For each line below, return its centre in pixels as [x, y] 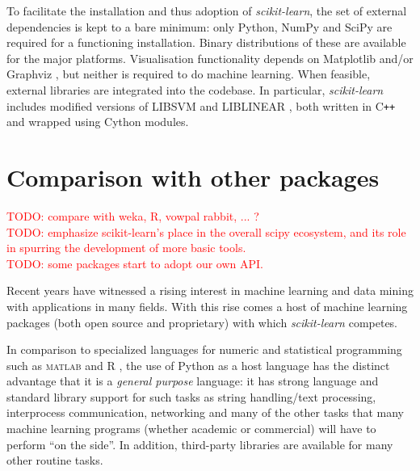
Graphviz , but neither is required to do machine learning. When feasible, [189, 74]
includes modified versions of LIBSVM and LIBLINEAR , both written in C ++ [201, 105]
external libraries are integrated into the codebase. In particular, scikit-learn [195, 89]
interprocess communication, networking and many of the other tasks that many [206, 412]
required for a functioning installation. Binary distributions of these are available [206, 42]
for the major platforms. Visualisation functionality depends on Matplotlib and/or [210, 58]
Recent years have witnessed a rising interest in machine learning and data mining [210, 290]
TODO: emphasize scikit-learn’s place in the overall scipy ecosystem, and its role [206, 231]
